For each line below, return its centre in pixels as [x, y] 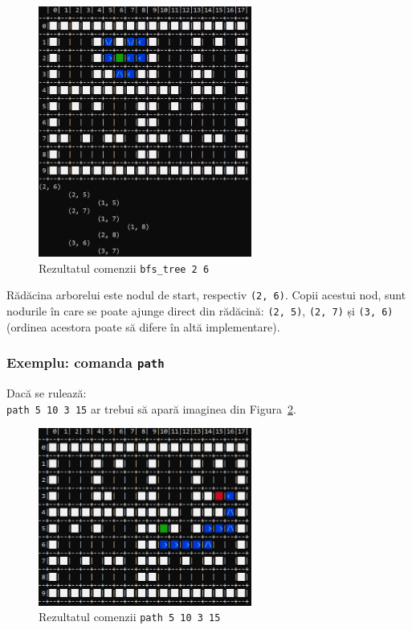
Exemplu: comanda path [86, 362]
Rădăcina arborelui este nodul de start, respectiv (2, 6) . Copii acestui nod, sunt [206, 295]
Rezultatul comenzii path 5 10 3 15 [130, 617]
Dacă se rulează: [47, 393]
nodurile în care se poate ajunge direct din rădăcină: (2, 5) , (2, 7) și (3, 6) [200, 311]
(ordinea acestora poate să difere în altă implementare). [143, 326]
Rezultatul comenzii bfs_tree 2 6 [124, 268]
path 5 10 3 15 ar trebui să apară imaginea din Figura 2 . [151, 408]
